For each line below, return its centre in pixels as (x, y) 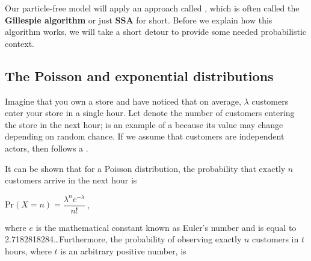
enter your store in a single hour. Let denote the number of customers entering (150, 113)
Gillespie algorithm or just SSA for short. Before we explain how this (139, 20)
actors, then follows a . (47, 148)
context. (20, 43)
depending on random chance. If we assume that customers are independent (145, 136)
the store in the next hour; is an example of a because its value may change (144, 124)
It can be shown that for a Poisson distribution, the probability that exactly (145, 168)
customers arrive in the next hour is (71, 180)
